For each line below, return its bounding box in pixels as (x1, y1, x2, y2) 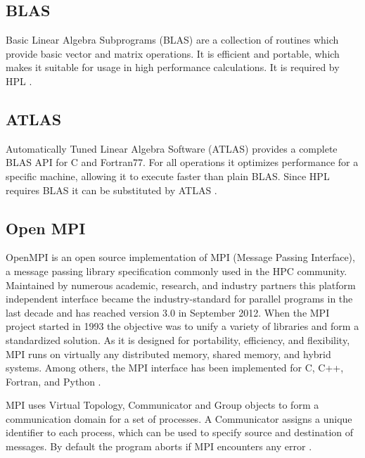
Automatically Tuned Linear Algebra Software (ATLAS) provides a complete (6, 141, 338, 155)
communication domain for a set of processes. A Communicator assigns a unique (6, 411, 352, 426)
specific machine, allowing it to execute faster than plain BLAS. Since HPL (6, 168, 330, 183)
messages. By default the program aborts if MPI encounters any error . (6, 439, 312, 454)
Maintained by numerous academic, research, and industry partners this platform (6, 277, 356, 292)
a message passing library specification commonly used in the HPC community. (6, 263, 347, 278)
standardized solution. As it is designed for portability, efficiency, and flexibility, (6, 332, 350, 347)
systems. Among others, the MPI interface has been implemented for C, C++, (6, 360, 344, 375)
